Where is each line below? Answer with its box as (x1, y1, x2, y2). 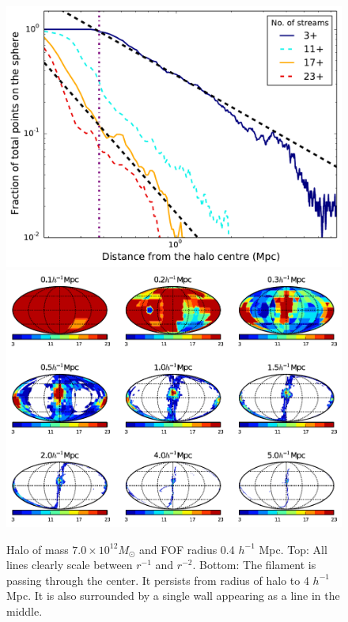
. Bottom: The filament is (192, 556, 316, 573)
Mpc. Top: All (259, 541, 327, 557)
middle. (6, 603, 43, 620)
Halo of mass (6, 541, 69, 557)
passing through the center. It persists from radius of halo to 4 (6, 571, 309, 588)
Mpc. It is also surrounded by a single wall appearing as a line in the (6, 587, 340, 604)
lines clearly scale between (6, 556, 133, 573)
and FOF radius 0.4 (139, 541, 235, 557)
